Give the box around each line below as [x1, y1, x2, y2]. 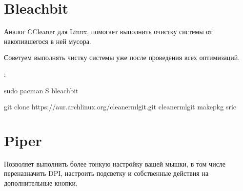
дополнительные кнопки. [4, 178, 78, 188]
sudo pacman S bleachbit [4, 85, 79, 95]
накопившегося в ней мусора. [4, 36, 91, 46]
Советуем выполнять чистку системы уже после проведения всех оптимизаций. [4, 52, 240, 63]
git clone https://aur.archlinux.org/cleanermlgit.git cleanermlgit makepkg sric [4, 102, 237, 112]
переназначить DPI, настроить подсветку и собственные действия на [4, 168, 209, 178]
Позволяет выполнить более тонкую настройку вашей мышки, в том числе [4, 158, 226, 169]
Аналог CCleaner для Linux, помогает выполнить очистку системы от [4, 26, 213, 37]
